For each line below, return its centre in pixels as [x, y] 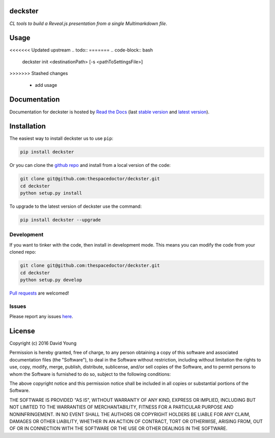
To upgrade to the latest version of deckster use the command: [76, 206]
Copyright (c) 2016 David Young [43, 343]
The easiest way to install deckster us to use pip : [61, 138]
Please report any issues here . [41, 317]
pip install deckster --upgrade [61, 220]
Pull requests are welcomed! [39, 293]
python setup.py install [51, 193]
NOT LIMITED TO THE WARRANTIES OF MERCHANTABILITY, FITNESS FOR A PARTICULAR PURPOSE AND [121, 407]
